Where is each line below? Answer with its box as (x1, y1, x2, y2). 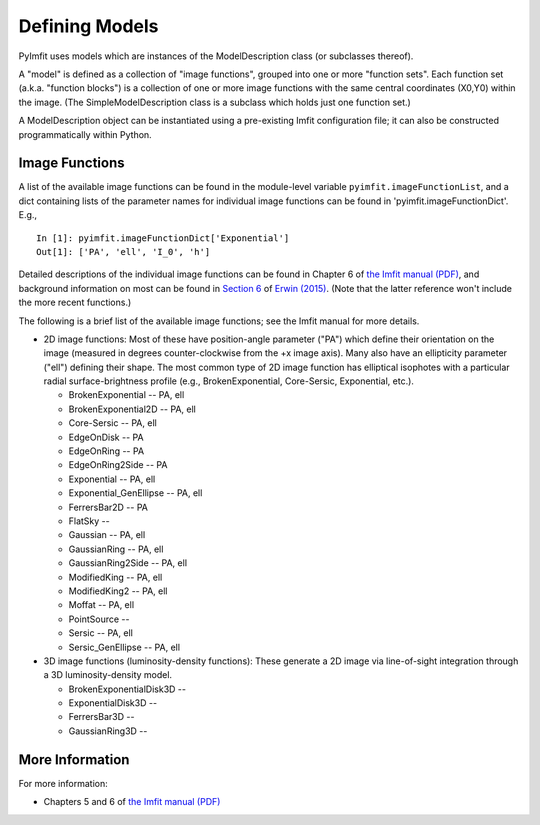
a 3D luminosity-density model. (43, 669, 173, 681)
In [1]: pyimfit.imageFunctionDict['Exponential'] (36, 232, 290, 244)
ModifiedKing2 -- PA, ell (68, 585, 168, 597)
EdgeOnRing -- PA (68, 445, 145, 457)
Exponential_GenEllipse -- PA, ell (68, 487, 203, 499)
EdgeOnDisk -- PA (68, 431, 144, 443)
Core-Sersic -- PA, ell (68, 417, 157, 429)
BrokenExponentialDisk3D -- (68, 683, 187, 695)
